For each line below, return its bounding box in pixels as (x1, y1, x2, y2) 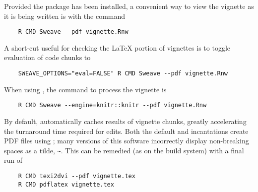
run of (4, 155, 23, 165)
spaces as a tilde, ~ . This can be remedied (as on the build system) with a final (4, 145, 244, 155)
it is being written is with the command (4, 10, 126, 21)
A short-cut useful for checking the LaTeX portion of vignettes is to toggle (4, 42, 230, 53)
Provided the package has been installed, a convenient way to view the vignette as (4, 1, 254, 11)
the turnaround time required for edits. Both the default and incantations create (4, 126, 249, 136)
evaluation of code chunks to (4, 52, 91, 63)
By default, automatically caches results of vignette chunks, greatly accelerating (4, 116, 247, 126)
